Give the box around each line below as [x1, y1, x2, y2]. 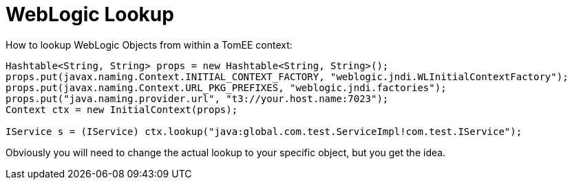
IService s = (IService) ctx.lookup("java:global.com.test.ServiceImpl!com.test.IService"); [6, 125, 522, 137]
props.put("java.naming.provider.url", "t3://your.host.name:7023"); [6, 92, 389, 104]
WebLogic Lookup [6, 3, 174, 26]
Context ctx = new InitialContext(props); [6, 103, 238, 115]
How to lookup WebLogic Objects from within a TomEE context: [6, 38, 293, 51]
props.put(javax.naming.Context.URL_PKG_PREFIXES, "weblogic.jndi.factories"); [6, 82, 447, 93]
